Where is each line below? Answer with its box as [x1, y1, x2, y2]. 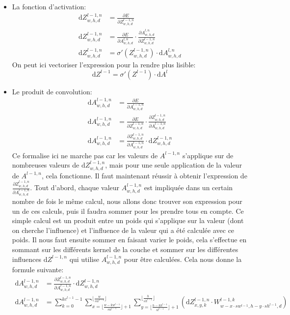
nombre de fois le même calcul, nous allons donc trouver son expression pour [12, 196, 242, 206]
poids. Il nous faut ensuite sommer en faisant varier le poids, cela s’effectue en [12, 234, 247, 245]
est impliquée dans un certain [144, 182, 233, 193]
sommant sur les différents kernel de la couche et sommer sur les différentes [12, 244, 238, 254]
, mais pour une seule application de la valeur [105, 160, 242, 170]
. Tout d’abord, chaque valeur [30, 182, 120, 193]
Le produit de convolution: [12, 86, 92, 96]
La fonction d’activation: [12, 1, 86, 11]
